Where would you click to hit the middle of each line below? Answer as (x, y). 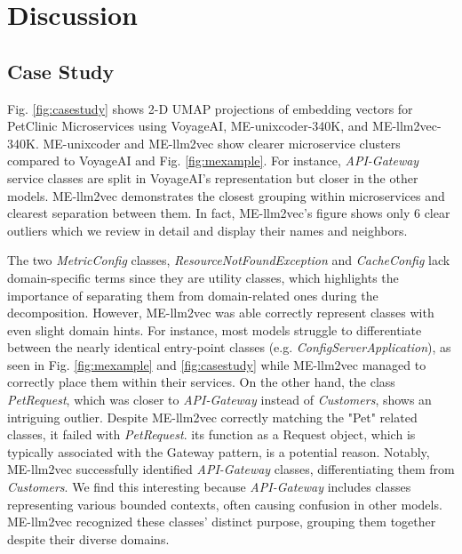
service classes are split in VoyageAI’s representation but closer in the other (213, 177)
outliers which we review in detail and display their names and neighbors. (207, 230)
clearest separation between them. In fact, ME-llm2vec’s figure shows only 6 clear (229, 213)
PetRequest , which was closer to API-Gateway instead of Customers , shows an (219, 400)
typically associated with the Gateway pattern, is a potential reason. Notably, (219, 451)
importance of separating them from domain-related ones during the (193, 295)
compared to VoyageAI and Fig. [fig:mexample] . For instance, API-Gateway (213, 161)
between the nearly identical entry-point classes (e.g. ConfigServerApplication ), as (229, 347)
